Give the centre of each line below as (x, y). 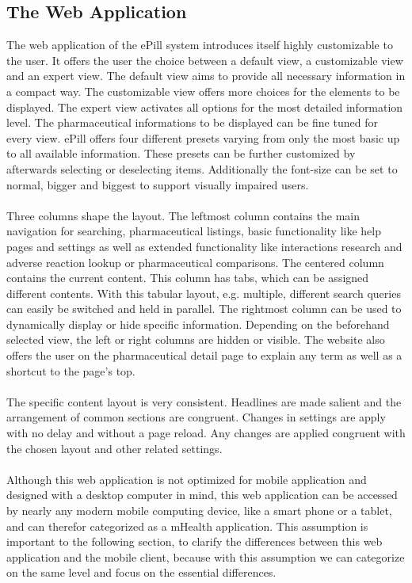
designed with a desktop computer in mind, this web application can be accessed (202, 495)
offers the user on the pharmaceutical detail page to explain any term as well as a (204, 355)
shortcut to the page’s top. (71, 370)
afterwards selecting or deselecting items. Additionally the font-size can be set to (202, 168)
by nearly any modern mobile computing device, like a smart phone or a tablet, (199, 511)
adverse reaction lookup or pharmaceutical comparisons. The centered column (195, 262)
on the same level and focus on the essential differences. (141, 572)
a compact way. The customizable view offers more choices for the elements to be (203, 91)
